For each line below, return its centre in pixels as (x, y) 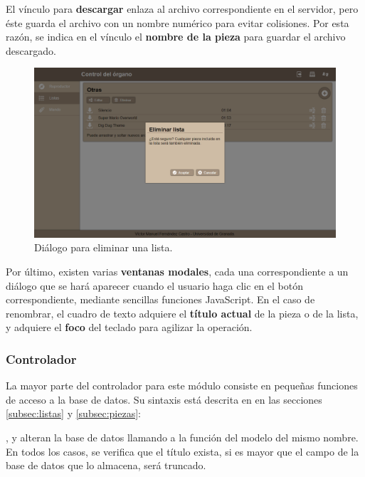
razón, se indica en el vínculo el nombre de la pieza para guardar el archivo (176, 37)
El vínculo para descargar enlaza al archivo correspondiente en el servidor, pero (182, 9)
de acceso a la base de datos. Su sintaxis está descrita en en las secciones (164, 399)
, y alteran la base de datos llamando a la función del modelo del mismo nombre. (182, 437)
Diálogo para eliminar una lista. (104, 247)
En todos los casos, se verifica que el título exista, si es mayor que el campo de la (182, 451)
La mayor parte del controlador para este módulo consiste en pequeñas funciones (182, 386)
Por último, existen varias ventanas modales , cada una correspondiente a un (177, 272)
